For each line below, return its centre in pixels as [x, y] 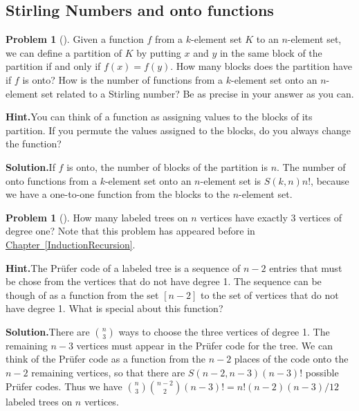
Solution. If [30, 166]
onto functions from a [51, 180]
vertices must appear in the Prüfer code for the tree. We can [204, 345]
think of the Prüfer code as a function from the [105, 359]
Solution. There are [48, 331]
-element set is [231, 180]
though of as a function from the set [82, 294]
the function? [34, 144]
